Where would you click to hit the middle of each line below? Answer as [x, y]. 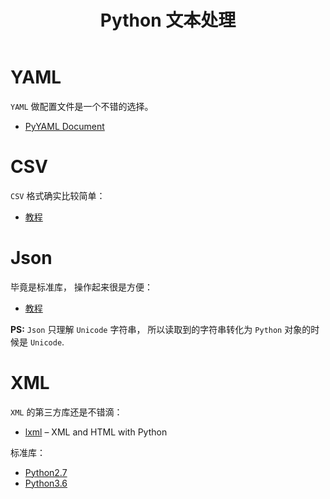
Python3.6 [46, 483]
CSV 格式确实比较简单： [58, 195]
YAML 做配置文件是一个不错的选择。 [82, 106]
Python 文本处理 [168, 20]
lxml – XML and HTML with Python [96, 432]
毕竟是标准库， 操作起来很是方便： [81, 287]
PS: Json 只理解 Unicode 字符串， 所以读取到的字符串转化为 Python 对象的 [161, 329]
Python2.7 [46, 472]
